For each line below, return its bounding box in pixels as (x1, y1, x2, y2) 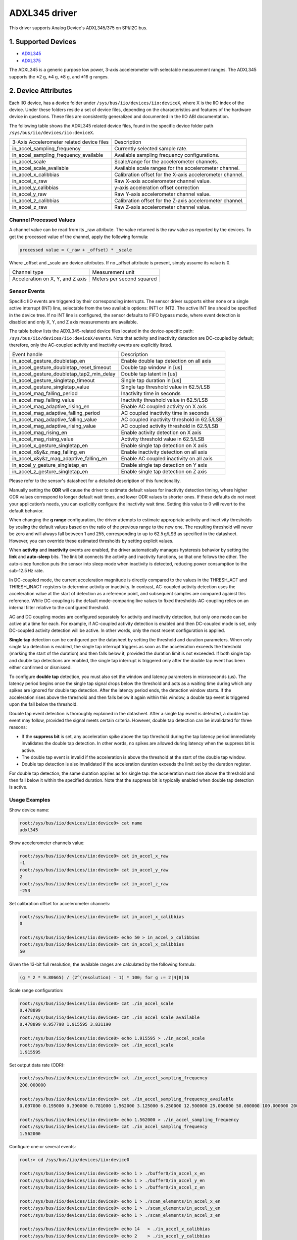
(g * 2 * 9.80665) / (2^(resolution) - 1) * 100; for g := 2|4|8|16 (19, 975, 190, 980)
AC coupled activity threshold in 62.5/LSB (121, 423, 219, 430)
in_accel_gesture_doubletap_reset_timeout (12, 364, 111, 371)
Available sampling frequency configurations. (114, 152, 220, 159)
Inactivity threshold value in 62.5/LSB (121, 397, 208, 404)
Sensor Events (9, 288, 45, 295)
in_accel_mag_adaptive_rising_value (12, 423, 96, 430)
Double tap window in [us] (121, 364, 183, 371)
